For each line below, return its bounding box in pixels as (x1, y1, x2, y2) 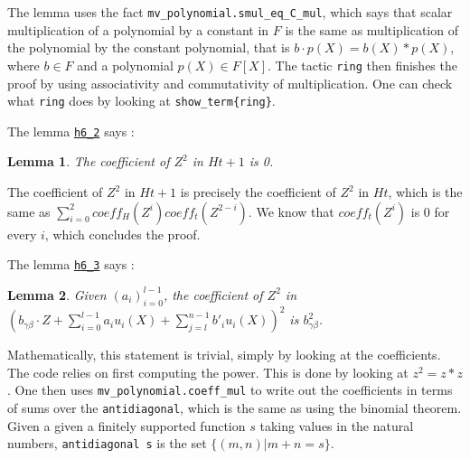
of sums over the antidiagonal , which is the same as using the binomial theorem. (7, 398, 462, 417)
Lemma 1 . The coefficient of (7, 152, 170, 171)
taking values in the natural (259, 416, 414, 435)
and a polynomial (77, 55, 174, 74)
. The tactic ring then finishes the (267, 55, 457, 74)
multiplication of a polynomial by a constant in (7, 20, 269, 39)
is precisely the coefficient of (180, 183, 336, 201)
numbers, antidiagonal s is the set (7, 434, 207, 453)
